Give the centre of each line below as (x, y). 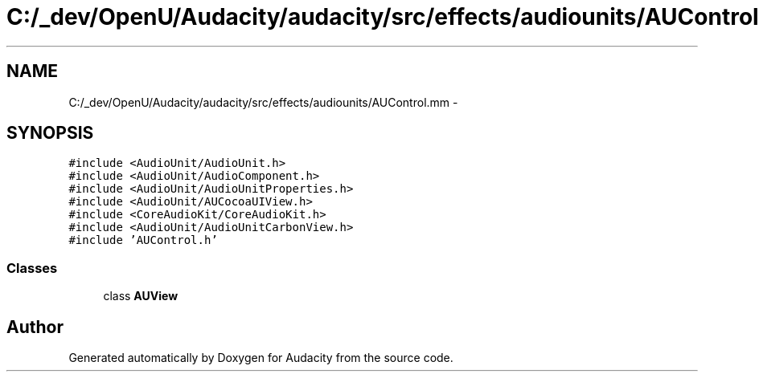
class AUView (141, 296)
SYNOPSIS (50, 133)
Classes (32, 268)
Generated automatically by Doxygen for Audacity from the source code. (261, 358)
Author (35, 327)
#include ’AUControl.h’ (143, 240)
